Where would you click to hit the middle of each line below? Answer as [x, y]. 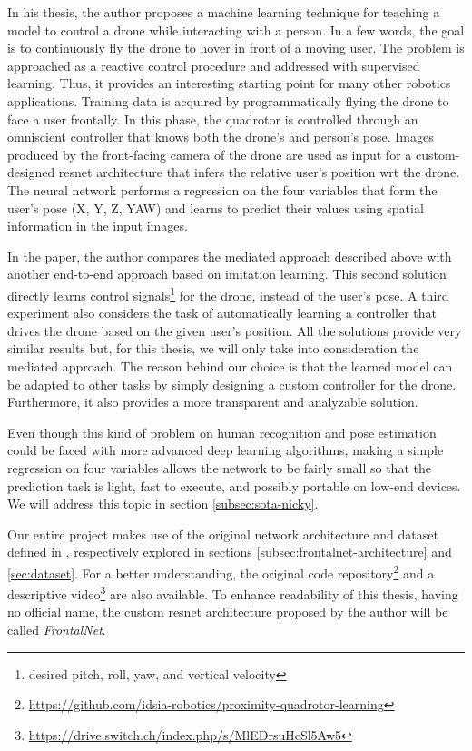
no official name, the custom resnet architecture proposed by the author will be [228, 612]
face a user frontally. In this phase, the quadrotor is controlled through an [213, 119]
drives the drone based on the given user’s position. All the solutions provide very [235, 330]
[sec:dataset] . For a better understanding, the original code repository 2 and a [221, 571]
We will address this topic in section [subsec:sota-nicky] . [163, 504]
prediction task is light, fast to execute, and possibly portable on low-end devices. [234, 485]
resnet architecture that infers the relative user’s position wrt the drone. [259, 172]
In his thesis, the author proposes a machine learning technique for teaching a [224, 12]
